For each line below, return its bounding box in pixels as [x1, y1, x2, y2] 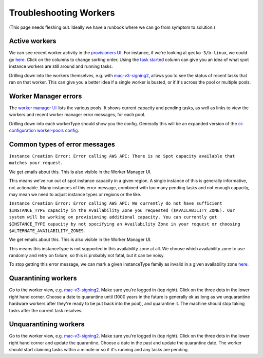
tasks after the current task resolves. [9, 307, 83, 313]
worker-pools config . [37, 127, 79, 134]
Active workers [9, 37, 56, 45]
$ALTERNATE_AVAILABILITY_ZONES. [9, 228, 86, 234]
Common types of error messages [9, 140, 115, 148]
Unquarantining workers [9, 320, 85, 329]
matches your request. [9, 160, 63, 166]
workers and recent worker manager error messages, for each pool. [9, 112, 146, 118]
